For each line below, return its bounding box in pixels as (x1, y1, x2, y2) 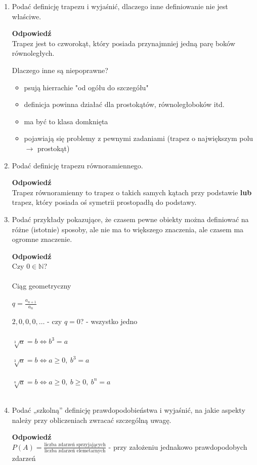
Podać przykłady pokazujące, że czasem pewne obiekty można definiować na (12, 213, 249, 224)
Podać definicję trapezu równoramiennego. (12, 160, 143, 170)
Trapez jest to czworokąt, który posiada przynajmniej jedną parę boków (12, 38, 235, 48)
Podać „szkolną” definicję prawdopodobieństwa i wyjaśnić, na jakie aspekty (12, 404, 245, 415)
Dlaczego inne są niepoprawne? (12, 64, 108, 75)
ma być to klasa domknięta (24, 116, 108, 126)
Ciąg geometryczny (12, 280, 71, 291)
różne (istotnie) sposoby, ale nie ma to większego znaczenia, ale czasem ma (12, 224, 244, 234)
